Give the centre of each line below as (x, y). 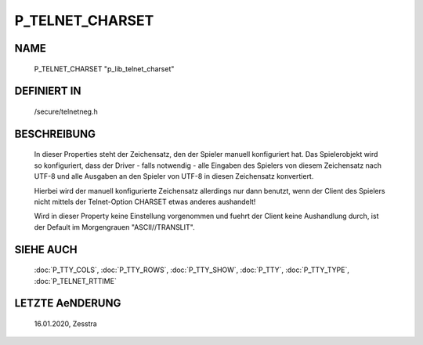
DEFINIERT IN (48, 91)
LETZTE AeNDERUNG (68, 303)
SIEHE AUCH (46, 250)
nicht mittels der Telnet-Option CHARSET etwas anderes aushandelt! (145, 202)
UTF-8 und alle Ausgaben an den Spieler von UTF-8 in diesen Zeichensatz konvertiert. (174, 176)
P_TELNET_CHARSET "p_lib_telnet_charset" (104, 69)
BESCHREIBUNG (55, 134)
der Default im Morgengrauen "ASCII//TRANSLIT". (114, 227)
